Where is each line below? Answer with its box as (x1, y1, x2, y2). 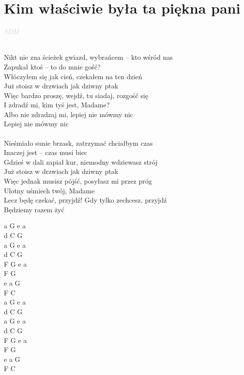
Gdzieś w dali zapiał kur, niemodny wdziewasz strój (4, 156, 158, 167)
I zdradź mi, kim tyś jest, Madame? (4, 100, 110, 110)
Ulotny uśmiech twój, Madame (4, 185, 95, 195)
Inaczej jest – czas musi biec (4, 147, 88, 157)
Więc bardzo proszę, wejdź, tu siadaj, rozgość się (4, 90, 148, 100)
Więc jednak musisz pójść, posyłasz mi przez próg (4, 176, 152, 186)
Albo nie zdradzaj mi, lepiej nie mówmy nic (4, 109, 133, 119)
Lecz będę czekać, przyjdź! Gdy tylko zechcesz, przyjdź (4, 195, 167, 205)
